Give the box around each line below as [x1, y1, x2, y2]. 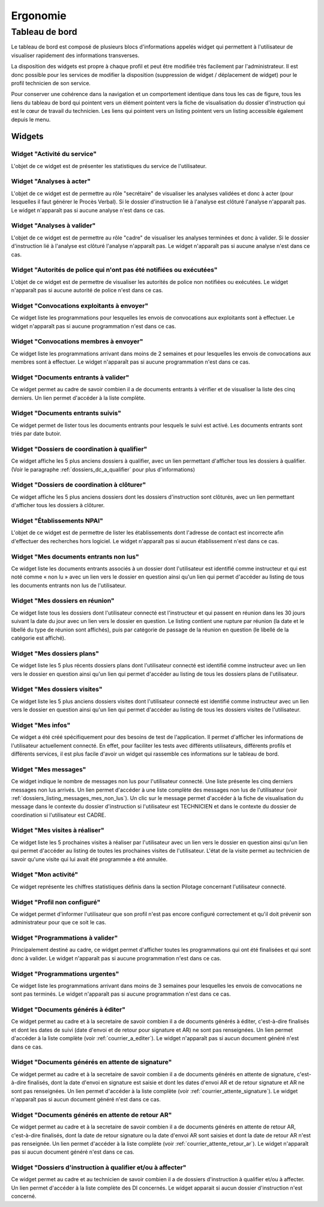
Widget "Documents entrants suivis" [11, 409, 122, 417]
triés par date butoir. [11, 430, 62, 438]
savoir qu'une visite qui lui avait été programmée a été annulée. [11, 855, 168, 862]
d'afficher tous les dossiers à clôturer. [11, 502, 105, 509]
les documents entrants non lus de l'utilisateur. [11, 582, 127, 589]
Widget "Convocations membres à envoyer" [11, 337, 143, 346]
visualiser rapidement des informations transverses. [11, 52, 140, 59]
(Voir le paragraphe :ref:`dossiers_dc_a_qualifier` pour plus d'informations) [11, 466, 195, 473]
